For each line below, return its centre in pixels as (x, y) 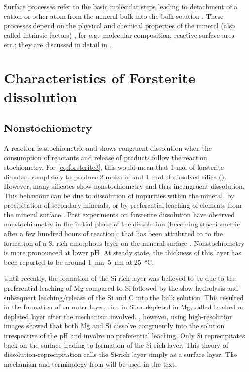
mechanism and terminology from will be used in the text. (91, 364)
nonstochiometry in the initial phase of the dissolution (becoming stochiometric (122, 224)
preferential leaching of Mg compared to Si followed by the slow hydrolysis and (121, 288)
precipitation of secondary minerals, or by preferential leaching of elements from (123, 205)
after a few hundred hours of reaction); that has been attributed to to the (114, 234)
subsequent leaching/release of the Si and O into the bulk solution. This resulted (124, 297)
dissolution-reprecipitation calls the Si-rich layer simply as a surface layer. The (121, 354)
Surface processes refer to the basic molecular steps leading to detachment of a (121, 6)
